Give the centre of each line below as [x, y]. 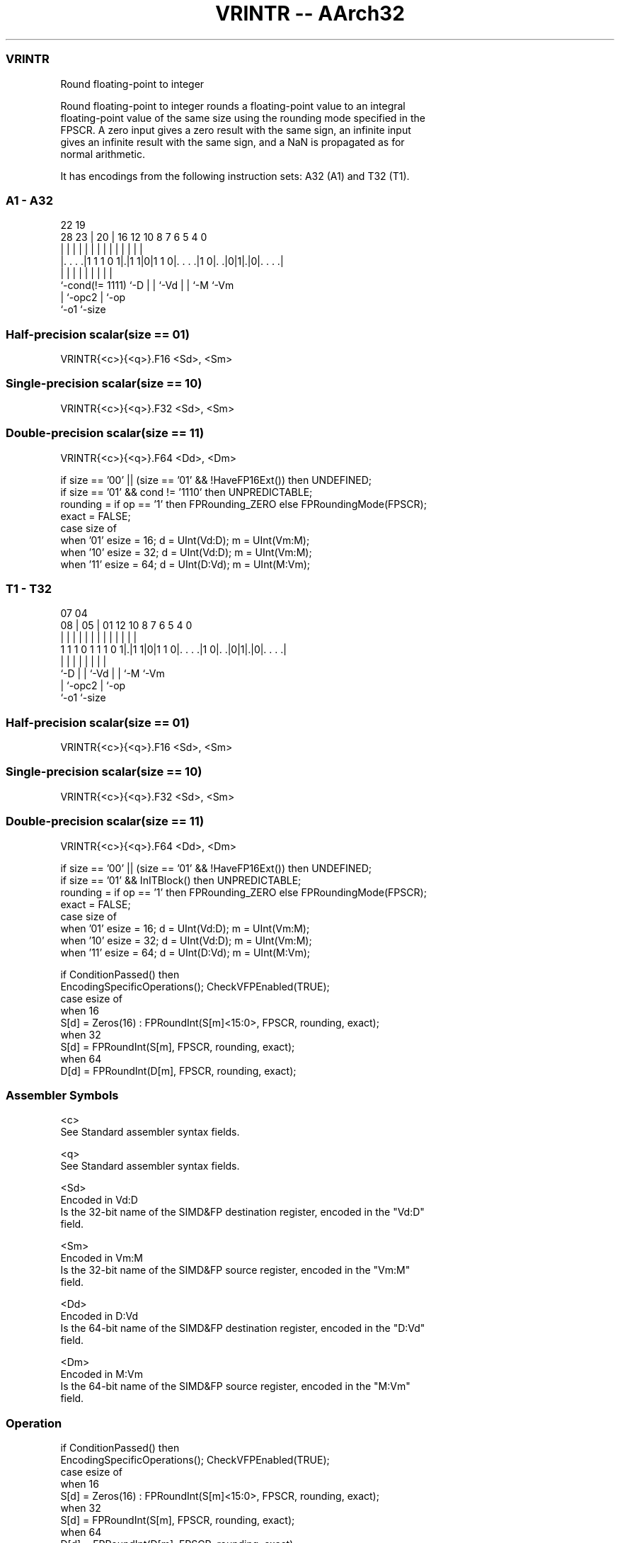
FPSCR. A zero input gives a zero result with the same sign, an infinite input [236, 130]
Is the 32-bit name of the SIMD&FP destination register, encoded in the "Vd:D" [242, 1212]
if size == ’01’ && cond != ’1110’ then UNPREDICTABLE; [186, 492]
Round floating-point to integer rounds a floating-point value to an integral [233, 106]
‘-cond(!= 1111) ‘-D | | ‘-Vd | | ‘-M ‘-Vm [147, 286]
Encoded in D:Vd [99, 1316]
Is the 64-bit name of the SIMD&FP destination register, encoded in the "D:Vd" [243, 1328]
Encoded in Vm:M [102, 1258]
